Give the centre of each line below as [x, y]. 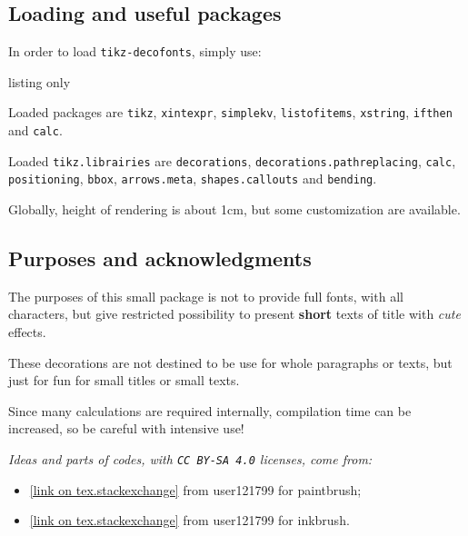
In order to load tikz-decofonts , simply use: [135, 51]
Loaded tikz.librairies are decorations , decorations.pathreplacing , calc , [232, 160]
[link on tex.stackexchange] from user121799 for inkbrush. [189, 520]
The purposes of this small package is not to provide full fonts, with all [206, 296]
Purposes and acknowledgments [160, 258]
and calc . [35, 130]
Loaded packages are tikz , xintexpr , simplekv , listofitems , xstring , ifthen [230, 112]
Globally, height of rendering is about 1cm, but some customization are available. [234, 209]
